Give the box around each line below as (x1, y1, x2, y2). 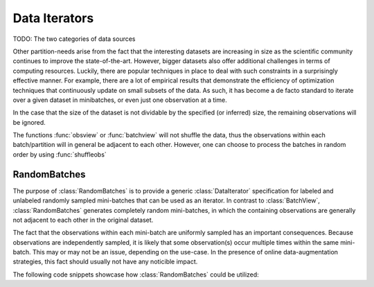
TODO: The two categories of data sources (12, 35, 136, 43)
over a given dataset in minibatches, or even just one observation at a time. (12, 96, 228, 104)
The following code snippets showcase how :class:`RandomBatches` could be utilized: (12, 270, 259, 279)
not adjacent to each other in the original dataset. (12, 216, 154, 224)
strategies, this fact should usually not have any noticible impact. (12, 257, 198, 266)
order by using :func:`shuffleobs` (12, 150, 107, 159)
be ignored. (12, 118, 46, 126)
